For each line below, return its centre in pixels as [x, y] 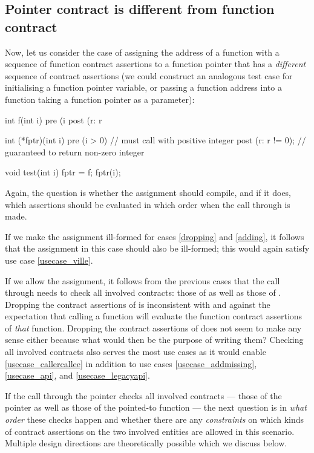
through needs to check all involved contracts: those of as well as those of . [143, 292]
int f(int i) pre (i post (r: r [54, 119]
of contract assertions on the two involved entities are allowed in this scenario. [150, 431]
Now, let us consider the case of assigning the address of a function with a [142, 52]
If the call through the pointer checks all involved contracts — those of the [143, 395]
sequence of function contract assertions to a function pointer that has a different [155, 64]
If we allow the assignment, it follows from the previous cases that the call [142, 280]
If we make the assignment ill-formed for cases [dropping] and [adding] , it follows [155, 236]
